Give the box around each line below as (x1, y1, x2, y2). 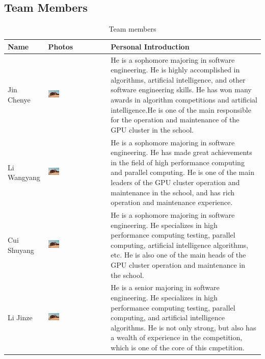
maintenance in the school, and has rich (111, 187, 235, 197)
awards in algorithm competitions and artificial (111, 94, 257, 105)
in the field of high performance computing (111, 157, 245, 167)
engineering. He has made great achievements (111, 147, 252, 158)
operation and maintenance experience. (111, 197, 233, 208)
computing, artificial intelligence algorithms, (111, 239, 248, 250)
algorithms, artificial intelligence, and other (111, 74, 246, 85)
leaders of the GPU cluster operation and (111, 177, 240, 188)
